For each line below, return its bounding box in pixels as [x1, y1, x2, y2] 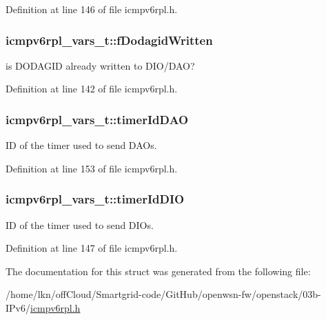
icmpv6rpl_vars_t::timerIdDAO [6, 110, 189, 128]
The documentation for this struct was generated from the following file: [6, 263, 311, 278]
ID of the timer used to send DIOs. [6, 217, 154, 232]
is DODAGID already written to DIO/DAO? [6, 58, 195, 72]
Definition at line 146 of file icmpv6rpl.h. [6, 2, 178, 16]
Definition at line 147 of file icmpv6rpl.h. [6, 241, 178, 255]
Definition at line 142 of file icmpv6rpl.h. [6, 81, 178, 96]
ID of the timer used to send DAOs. [6, 138, 157, 152]
